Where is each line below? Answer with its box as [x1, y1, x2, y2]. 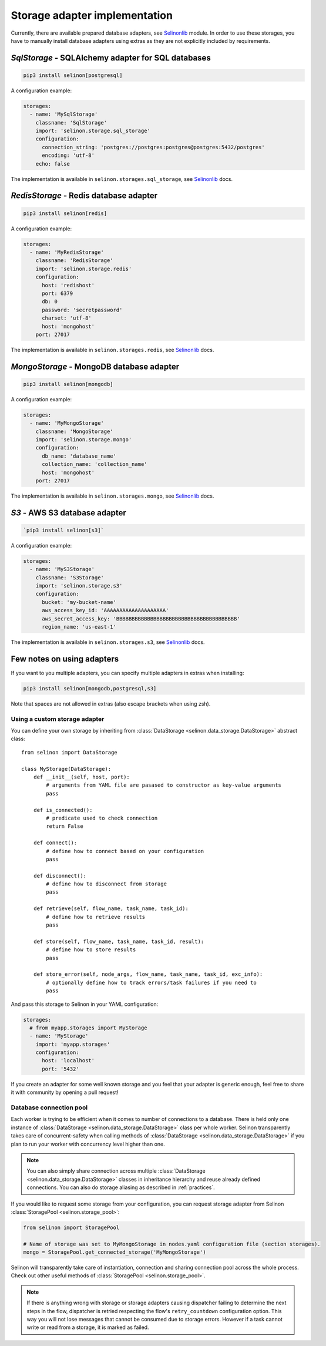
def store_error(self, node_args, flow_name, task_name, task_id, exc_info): [33, 971, 263, 978]
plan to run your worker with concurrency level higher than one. [11, 1140, 166, 1147]
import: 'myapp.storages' [35, 1040, 110, 1048]
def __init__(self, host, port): [33, 774, 130, 780]
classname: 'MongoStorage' [35, 428, 114, 435]
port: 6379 [42, 290, 73, 297]
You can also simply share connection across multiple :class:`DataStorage [26, 1167, 206, 1174]
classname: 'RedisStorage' [35, 257, 114, 264]
